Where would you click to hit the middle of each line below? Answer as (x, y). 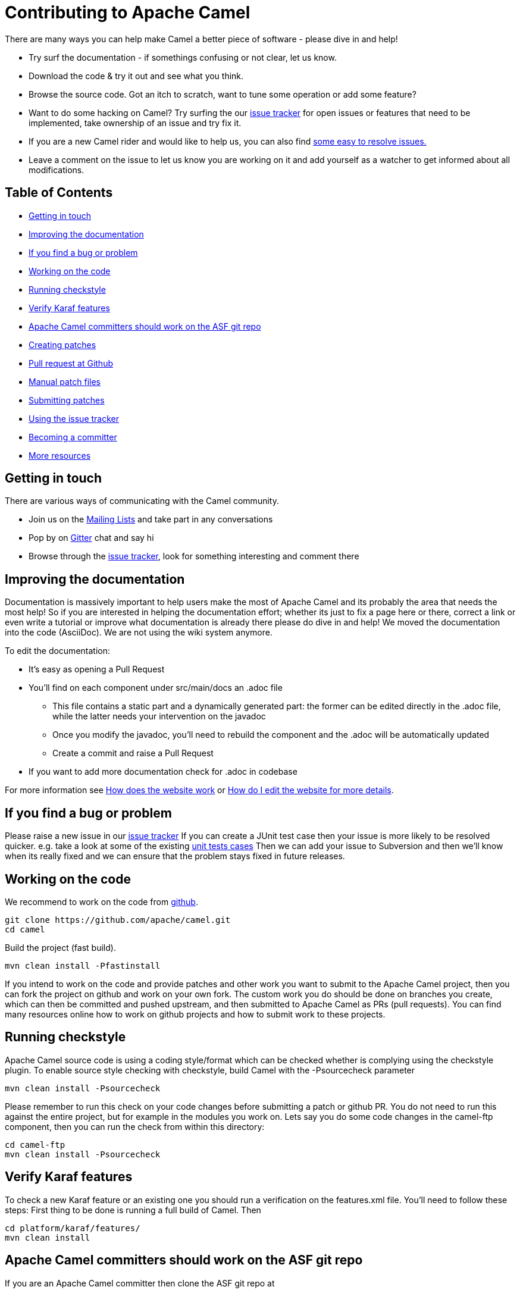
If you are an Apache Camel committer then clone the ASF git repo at (140, 1283)
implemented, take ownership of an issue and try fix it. (135, 123)
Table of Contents (59, 193)
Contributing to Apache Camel (128, 12)
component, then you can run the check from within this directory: (135, 1126)
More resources (60, 455)
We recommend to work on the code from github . (101, 901)
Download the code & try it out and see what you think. (136, 76)
